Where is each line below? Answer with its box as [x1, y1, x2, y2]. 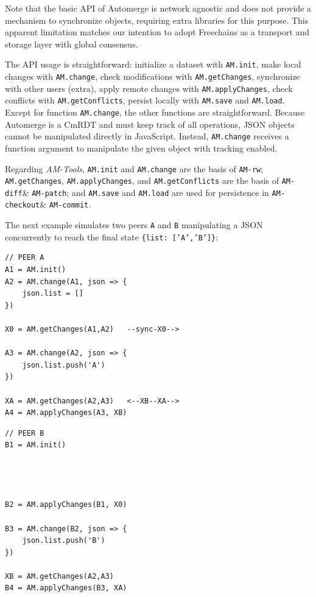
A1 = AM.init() [5, 265, 66, 274]
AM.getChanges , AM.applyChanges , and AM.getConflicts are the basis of [5, 174, 279, 187]
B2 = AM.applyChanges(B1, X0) [5, 500, 127, 509]
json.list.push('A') [22, 360, 105, 369]
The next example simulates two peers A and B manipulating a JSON [5, 218, 263, 231]
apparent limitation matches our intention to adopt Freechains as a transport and [5, 26, 310, 38]
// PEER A [5, 253, 44, 262]
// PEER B [5, 428, 44, 438]
